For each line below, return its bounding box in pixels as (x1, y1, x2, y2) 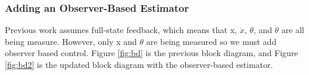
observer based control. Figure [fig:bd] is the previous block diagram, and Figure (5, 47, 298, 59)
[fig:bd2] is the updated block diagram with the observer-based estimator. (5, 58, 273, 70)
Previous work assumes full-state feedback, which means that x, (5, 24, 237, 36)
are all (281, 24, 304, 36)
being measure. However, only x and (5, 35, 137, 47)
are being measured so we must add (146, 35, 277, 47)
